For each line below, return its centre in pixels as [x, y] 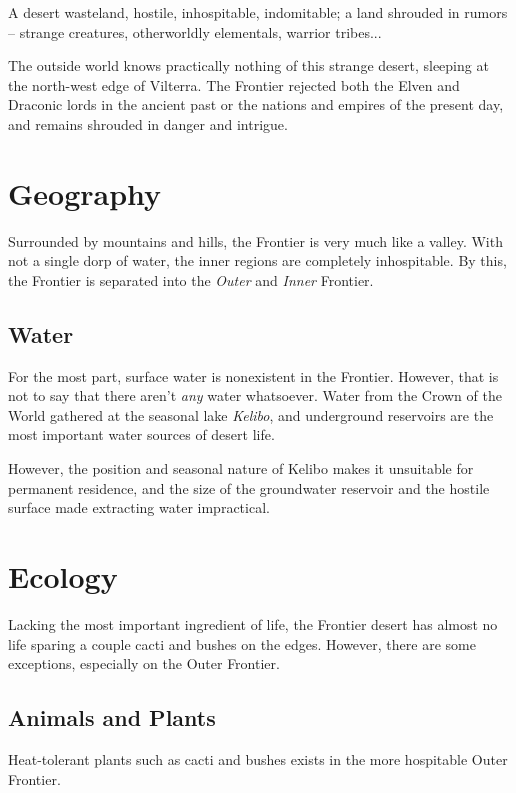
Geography [85, 192]
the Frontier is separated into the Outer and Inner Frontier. [191, 279]
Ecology [63, 576]
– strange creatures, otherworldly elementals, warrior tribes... [195, 31]
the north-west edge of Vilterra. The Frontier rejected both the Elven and [234, 84]
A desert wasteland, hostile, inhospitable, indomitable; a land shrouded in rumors [258, 12]
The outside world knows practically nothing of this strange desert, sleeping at [248, 65]
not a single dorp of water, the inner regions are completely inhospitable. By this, [257, 260]
